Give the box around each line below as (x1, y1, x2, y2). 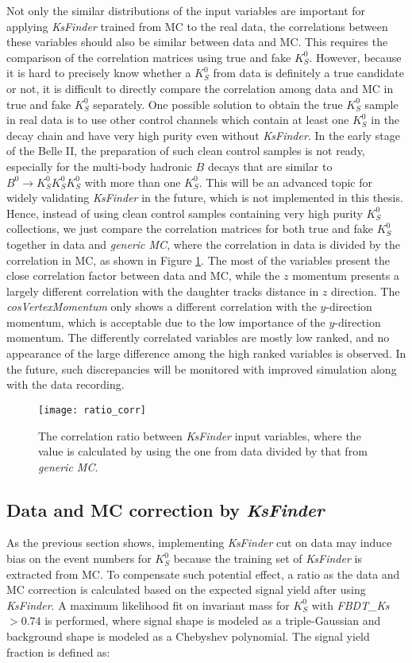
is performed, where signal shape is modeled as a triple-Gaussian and (44, 612, 381, 629)
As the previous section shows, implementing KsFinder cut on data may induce (6, 534, 392, 551)
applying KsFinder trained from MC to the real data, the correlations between (6, 17, 388, 34)
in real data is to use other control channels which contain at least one (6, 111, 349, 128)
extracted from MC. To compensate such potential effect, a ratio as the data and (6, 565, 400, 582)
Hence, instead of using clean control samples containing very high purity (6, 204, 363, 221)
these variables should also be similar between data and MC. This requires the (6, 33, 388, 50)
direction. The (331, 282, 400, 299)
